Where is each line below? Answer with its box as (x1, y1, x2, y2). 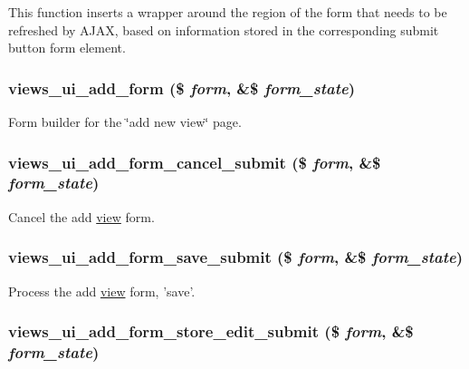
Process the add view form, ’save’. (8, 281, 196, 300)
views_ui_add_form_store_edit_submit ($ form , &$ (8, 320, 414, 343)
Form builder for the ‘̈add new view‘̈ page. (8, 112, 242, 131)
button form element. (8, 38, 126, 57)
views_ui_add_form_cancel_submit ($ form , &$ (8, 151, 381, 173)
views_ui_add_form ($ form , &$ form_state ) (8, 76, 355, 99)
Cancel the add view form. (8, 207, 155, 226)
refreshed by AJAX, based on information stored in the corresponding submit (8, 20, 439, 39)
